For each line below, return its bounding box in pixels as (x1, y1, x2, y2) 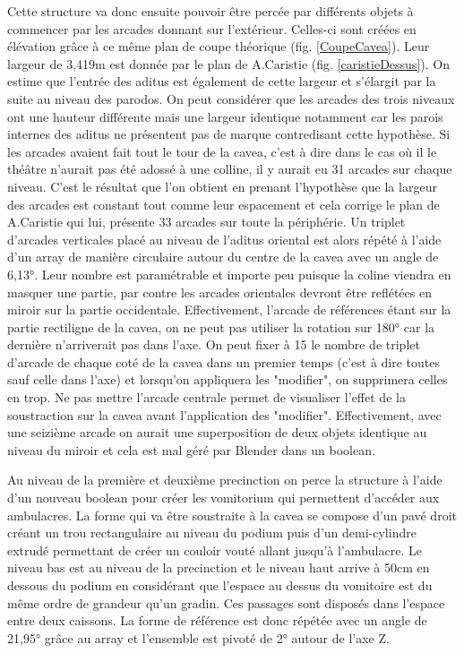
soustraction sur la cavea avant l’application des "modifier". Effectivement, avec (7, 405, 442, 424)
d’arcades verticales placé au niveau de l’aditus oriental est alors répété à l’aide (7, 229, 442, 248)
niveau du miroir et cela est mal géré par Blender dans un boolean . (7, 440, 375, 459)
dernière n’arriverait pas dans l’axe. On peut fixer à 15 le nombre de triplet (7, 335, 420, 354)
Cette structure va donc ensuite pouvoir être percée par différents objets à (7, 2, 414, 20)
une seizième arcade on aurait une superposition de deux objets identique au (7, 423, 427, 442)
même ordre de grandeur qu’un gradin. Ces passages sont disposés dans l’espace (7, 593, 445, 612)
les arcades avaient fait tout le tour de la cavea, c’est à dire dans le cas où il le (7, 142, 437, 160)
